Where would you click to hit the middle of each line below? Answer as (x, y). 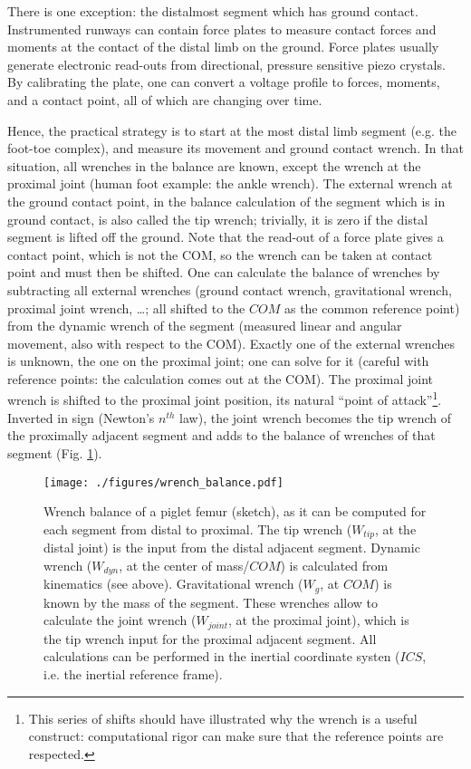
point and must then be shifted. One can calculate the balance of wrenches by (224, 272)
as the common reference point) (372, 308)
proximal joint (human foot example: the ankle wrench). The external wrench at (230, 183)
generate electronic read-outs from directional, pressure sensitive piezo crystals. (226, 64)
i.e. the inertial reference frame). (133, 673)
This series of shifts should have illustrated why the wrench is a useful (223, 718)
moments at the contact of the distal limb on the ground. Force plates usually (223, 47)
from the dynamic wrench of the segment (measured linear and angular (205, 326)
